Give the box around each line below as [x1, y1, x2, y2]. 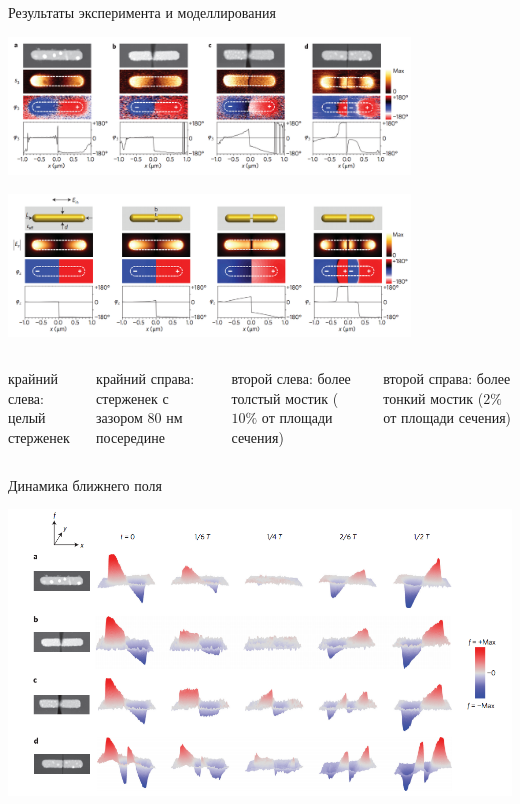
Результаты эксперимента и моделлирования [8, 2, 276, 22]
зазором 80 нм [96, 407, 183, 428]
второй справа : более [383, 368, 511, 389]
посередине [96, 427, 165, 448]
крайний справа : [96, 368, 195, 389]
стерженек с [96, 387, 169, 408]
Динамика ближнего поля [8, 474, 162, 495]
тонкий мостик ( [383, 387, 484, 408]
